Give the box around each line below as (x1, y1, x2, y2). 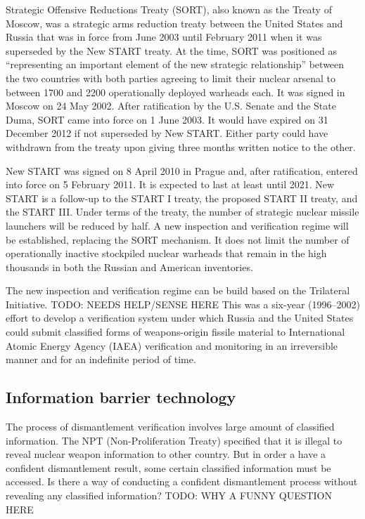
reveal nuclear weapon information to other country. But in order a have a (6, 447, 326, 461)
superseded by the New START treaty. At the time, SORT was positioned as (6, 43, 337, 58)
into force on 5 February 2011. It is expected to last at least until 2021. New (6, 177, 335, 192)
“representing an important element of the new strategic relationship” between (6, 57, 345, 72)
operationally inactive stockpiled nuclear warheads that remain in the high (6, 246, 327, 261)
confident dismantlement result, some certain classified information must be (6, 460, 331, 475)
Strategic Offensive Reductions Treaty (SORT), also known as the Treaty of (6, 2, 332, 16)
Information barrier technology (6, 386, 236, 408)
